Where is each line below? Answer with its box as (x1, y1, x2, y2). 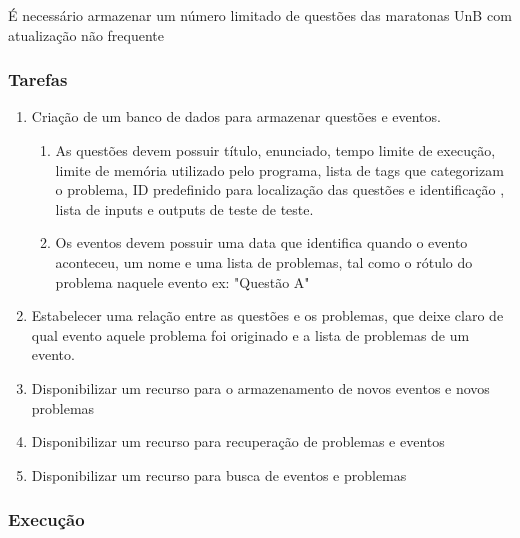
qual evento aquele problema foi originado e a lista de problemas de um (31, 324, 470, 345)
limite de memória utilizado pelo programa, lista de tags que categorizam (55, 159, 504, 180)
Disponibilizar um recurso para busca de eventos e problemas (31, 464, 407, 485)
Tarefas (8, 67, 68, 92)
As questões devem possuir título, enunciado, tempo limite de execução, (55, 140, 496, 160)
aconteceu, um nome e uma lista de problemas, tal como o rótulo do (55, 251, 473, 272)
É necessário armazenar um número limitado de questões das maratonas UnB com (8, 5, 512, 25)
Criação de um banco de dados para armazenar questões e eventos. (31, 106, 441, 127)
